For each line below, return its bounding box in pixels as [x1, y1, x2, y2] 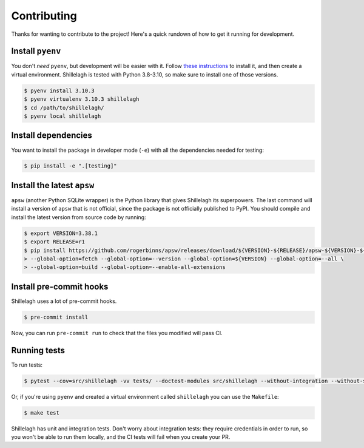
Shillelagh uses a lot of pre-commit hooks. [11, 297, 117, 305]
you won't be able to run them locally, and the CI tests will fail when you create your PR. [11, 433, 231, 441]
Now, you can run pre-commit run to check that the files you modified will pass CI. [11, 329, 223, 336]
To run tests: [11, 361, 42, 368]
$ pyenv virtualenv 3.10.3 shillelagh [24, 96, 140, 103]
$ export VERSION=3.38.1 [24, 229, 98, 237]
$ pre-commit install [24, 313, 89, 321]
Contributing [11, 9, 77, 22]
